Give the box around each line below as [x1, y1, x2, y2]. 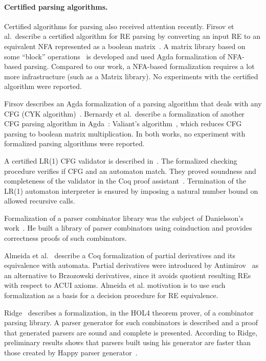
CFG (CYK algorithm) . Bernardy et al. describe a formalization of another [4, 108, 245, 119]
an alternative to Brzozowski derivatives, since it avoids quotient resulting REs [4, 269, 251, 280]
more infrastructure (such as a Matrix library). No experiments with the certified [4, 71, 258, 81]
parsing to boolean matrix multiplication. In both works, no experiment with [4, 128, 246, 139]
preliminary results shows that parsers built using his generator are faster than [4, 337, 251, 348]
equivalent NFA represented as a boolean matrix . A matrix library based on [4, 40, 246, 51]
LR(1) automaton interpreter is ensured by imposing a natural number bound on [4, 185, 258, 196]
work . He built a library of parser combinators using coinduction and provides [4, 222, 252, 233]
